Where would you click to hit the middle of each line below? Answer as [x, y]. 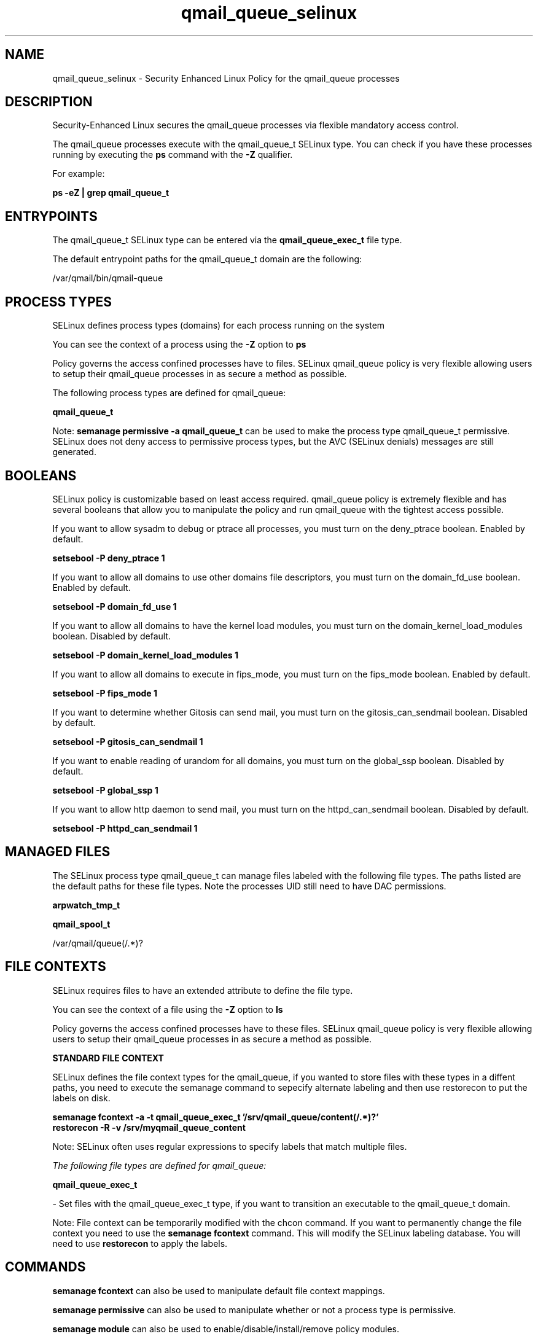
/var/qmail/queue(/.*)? [98, 943]
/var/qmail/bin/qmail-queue [108, 278]
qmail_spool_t [81, 924]
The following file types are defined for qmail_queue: [159, 1165]
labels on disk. [81, 1098]
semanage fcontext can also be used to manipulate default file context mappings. [219, 1290]
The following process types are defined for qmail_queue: [169, 393]
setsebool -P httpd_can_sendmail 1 [125, 828]
